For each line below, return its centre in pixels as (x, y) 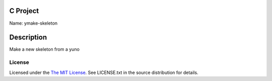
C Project (24, 11)
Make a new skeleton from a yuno (45, 49)
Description (28, 37)
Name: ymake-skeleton (33, 23)
